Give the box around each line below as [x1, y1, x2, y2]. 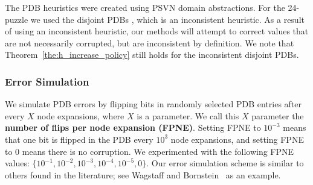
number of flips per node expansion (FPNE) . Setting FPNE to [5, 121, 261, 134]
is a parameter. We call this [137, 109, 239, 122]
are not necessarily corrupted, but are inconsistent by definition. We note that [5, 36, 294, 49]
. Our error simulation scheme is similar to [146, 157, 304, 169]
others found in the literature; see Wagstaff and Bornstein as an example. [5, 168, 281, 181]
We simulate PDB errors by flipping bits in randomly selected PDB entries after [5, 98, 302, 110]
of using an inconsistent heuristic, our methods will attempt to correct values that [5, 25, 309, 37]
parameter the [251, 109, 304, 122]
